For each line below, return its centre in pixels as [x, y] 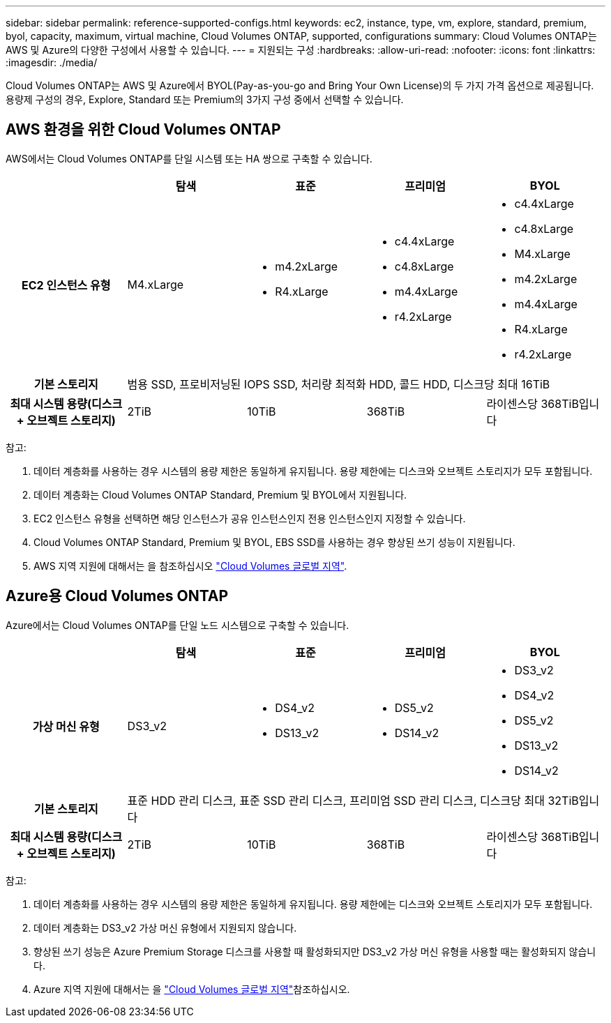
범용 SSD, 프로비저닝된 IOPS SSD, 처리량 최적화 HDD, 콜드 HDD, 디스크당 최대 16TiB [339, 384]
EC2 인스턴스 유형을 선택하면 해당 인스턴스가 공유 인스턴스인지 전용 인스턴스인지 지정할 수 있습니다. [250, 518]
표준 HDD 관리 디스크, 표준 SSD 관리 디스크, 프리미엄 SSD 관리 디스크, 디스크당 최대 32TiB [353, 800]
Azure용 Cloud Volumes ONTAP [117, 596]
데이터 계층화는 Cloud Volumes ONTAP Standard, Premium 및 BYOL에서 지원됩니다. [220, 494]
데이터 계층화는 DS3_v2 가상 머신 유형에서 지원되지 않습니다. [165, 927]
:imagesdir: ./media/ [52, 62]
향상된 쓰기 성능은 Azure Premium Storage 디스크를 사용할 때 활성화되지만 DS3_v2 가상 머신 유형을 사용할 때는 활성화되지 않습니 [315, 951]
